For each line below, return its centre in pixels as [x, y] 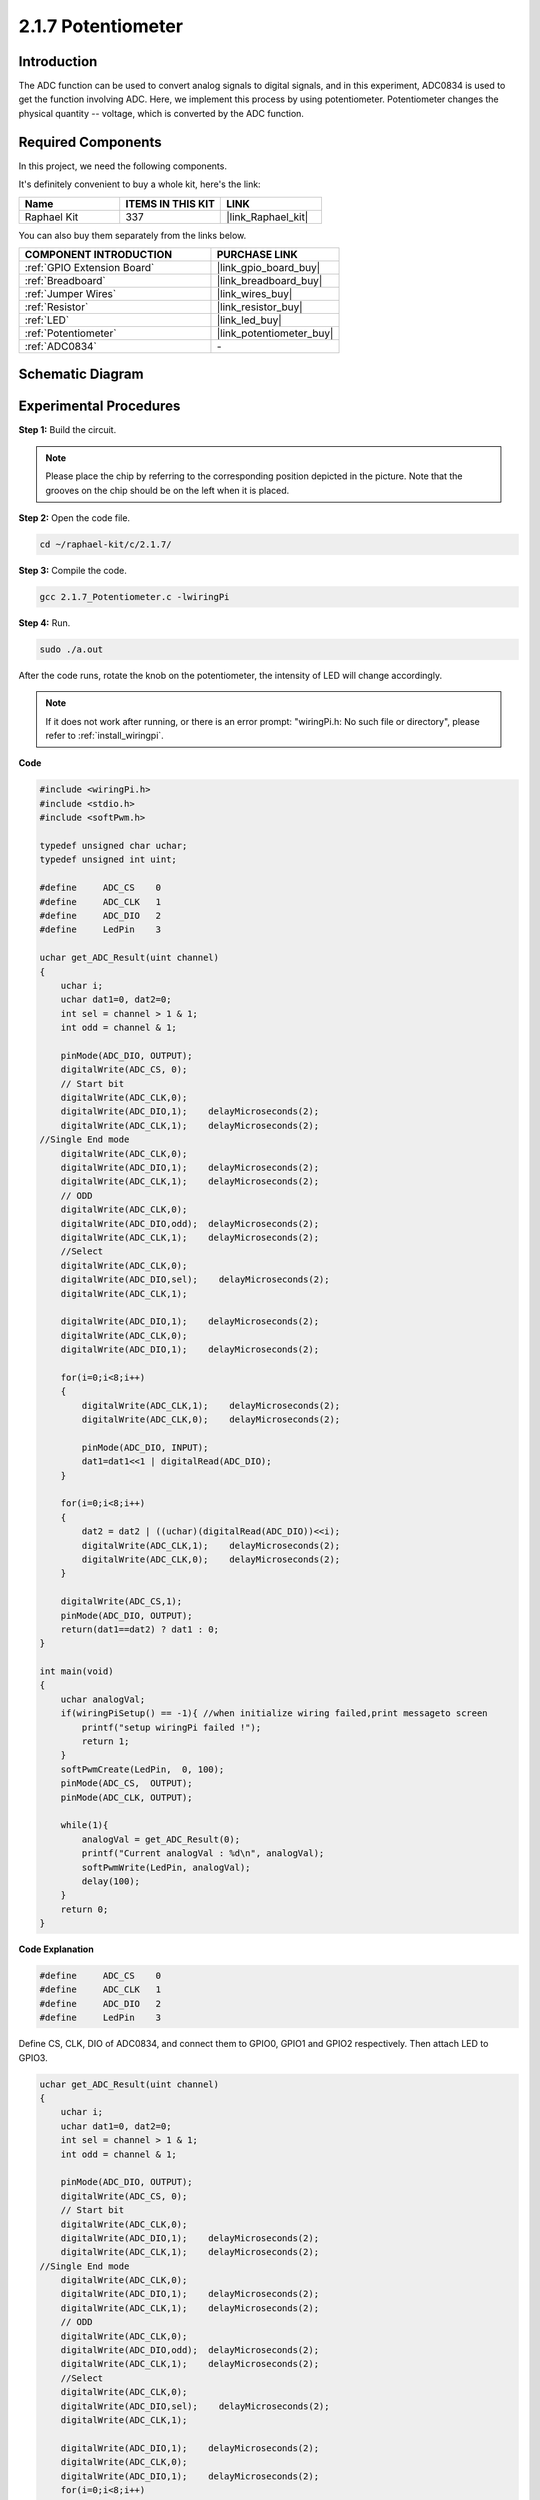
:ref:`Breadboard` [65, 280]
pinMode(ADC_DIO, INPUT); [145, 1447]
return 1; [105, 1741]
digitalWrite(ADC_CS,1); [121, 1601]
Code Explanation [56, 1949]
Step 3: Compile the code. [72, 570]
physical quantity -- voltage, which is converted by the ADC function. [161, 113]
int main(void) [76, 1671]
